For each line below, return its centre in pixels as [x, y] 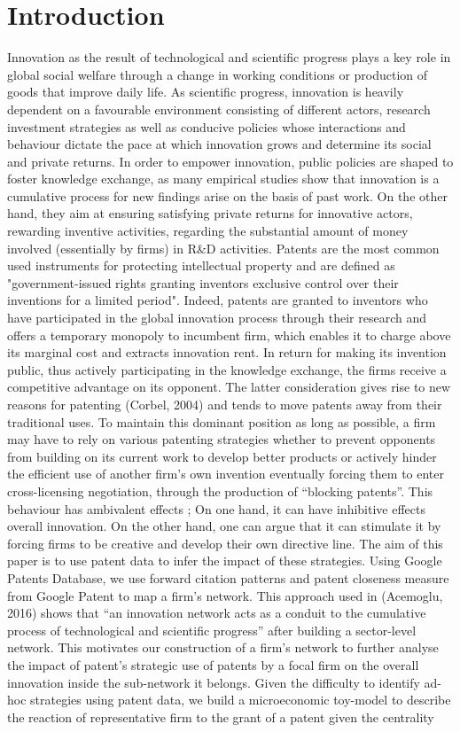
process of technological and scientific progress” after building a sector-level [212, 630]
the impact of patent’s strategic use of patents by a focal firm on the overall [213, 664]
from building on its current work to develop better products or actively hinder [222, 456]
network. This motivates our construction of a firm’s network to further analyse [223, 647]
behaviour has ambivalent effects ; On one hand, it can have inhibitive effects [216, 508]
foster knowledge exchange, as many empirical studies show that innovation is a [223, 179]
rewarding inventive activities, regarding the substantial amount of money [208, 231]
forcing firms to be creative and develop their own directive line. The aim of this [225, 543]
